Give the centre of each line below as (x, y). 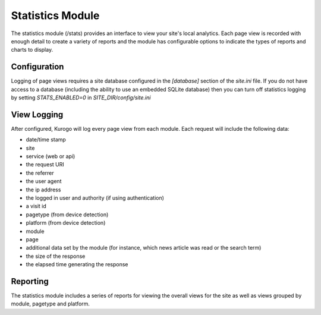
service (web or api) (51, 156)
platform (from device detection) (66, 223)
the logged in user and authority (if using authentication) (95, 198)
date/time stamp (46, 140)
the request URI (45, 165)
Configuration (37, 67)
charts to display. (32, 50)
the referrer (40, 173)
